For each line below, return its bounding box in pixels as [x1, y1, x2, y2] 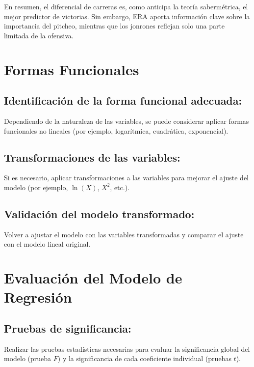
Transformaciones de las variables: [4, 149, 180, 165]
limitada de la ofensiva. [4, 30, 74, 40]
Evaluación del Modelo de [4, 268, 182, 288]
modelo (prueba [4, 353, 51, 364]
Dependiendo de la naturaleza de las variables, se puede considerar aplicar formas [4, 115, 249, 126]
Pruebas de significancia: [4, 320, 131, 336]
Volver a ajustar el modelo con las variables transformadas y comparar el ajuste [4, 229, 244, 239]
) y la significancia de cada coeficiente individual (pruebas [57, 353, 231, 364]
